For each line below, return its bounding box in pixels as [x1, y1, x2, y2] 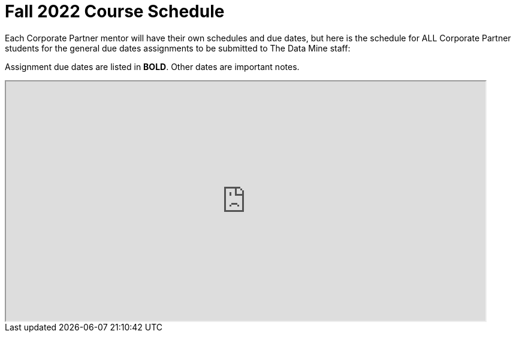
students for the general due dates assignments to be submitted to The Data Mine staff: [5, 42, 351, 53]
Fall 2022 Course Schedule [5, 1, 225, 22]
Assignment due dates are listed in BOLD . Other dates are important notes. [5, 61, 300, 72]
